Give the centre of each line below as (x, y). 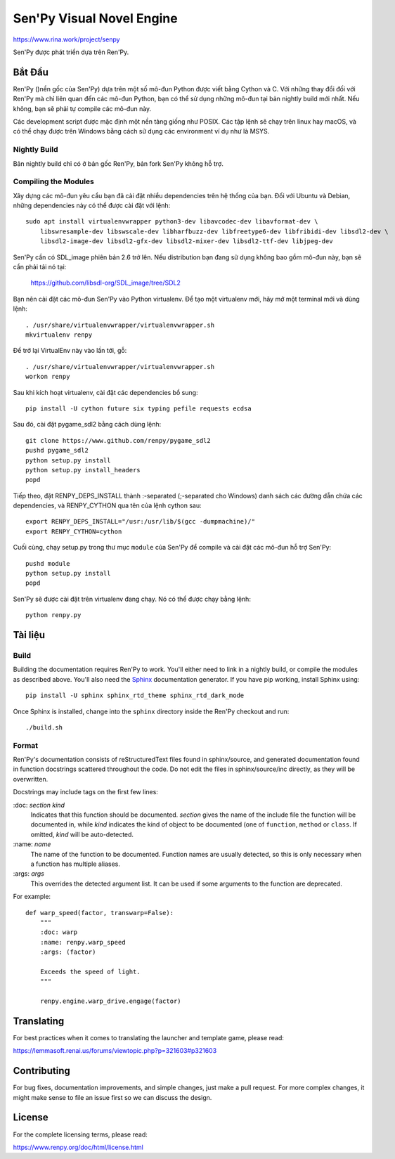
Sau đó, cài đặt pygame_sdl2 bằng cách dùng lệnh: (87, 425)
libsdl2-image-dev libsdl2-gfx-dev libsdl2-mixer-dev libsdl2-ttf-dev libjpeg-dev (186, 241)
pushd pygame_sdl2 (57, 451)
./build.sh (44, 727)
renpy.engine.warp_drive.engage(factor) (111, 1001)
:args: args (29, 874)
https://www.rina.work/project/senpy (66, 39)
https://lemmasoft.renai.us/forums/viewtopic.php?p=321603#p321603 (115, 1051)
